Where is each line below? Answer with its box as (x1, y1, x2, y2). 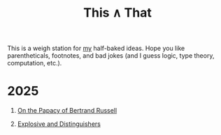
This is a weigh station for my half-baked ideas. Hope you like (7, 44, 185, 53)
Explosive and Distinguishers (17, 120, 101, 128)
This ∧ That (83, 5, 152, 21)
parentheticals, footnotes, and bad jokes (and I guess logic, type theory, (7, 51, 215, 60)
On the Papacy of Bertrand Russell (17, 106, 117, 115)
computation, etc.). (7, 59, 62, 67)
